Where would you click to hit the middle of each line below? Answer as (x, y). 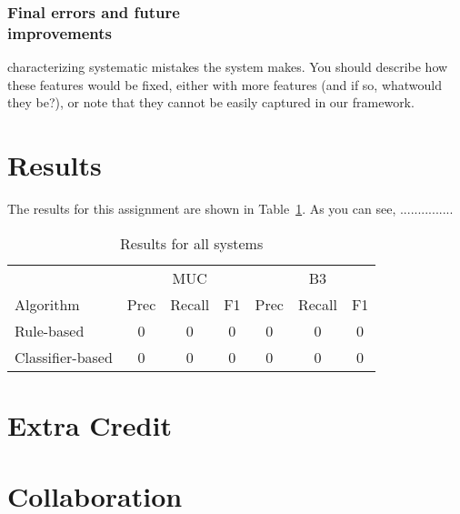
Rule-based (50, 330)
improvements (60, 32)
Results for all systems (192, 243)
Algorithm (47, 304)
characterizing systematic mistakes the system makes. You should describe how (228, 67)
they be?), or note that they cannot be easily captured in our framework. (211, 102)
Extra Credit (90, 424)
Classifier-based (64, 357)
